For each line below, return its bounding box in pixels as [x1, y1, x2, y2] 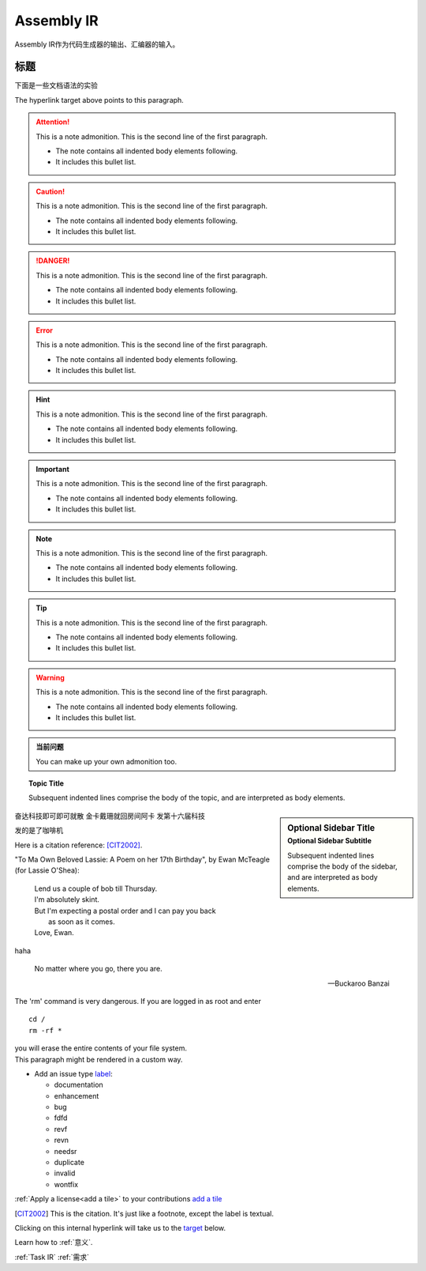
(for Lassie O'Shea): [14, 866, 80, 875]
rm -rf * [28, 1026, 62, 1035]
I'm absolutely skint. [34, 895, 100, 904]
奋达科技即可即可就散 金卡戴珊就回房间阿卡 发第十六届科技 [14, 811, 205, 820]
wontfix [54, 1179, 79, 1189]
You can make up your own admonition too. [35, 756, 177, 766]
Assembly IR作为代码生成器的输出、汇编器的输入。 [14, 40, 180, 49]
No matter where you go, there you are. [34, 964, 163, 974]
